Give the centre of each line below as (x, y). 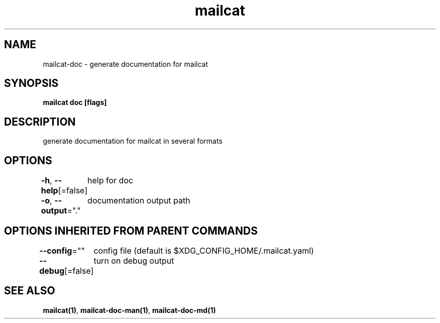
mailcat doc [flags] (75, 102)
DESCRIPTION (40, 122)
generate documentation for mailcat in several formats (133, 141)
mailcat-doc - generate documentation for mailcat (126, 64)
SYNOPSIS (31, 83)
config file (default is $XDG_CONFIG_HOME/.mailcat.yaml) (204, 250)
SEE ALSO (30, 291)
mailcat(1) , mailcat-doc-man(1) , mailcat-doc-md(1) (129, 310)
